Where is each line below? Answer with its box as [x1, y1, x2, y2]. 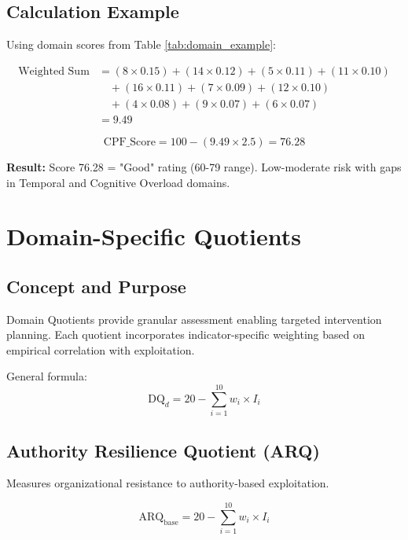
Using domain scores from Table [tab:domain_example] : [6, 36, 276, 53]
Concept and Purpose [6, 274, 186, 298]
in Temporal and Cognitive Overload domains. [6, 174, 230, 190]
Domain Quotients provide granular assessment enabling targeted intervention [6, 310, 382, 327]
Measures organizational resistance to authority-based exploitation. [6, 475, 329, 491]
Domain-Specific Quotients [6, 220, 302, 252]
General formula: [6, 368, 87, 384]
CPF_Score [103, 136, 156, 148]
